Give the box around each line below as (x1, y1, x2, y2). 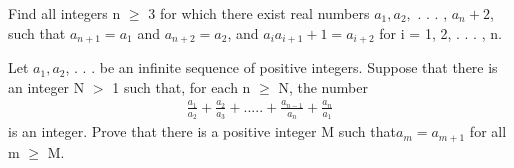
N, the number (278, 76, 368, 97)
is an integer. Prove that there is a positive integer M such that (8, 121, 396, 142)
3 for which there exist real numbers (148, 3, 370, 23)
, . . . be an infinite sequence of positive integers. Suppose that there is (65, 57, 498, 78)
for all (469, 121, 507, 142)
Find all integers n (8, 3, 121, 23)
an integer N (8, 76, 85, 97)
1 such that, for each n (112, 76, 251, 97)
